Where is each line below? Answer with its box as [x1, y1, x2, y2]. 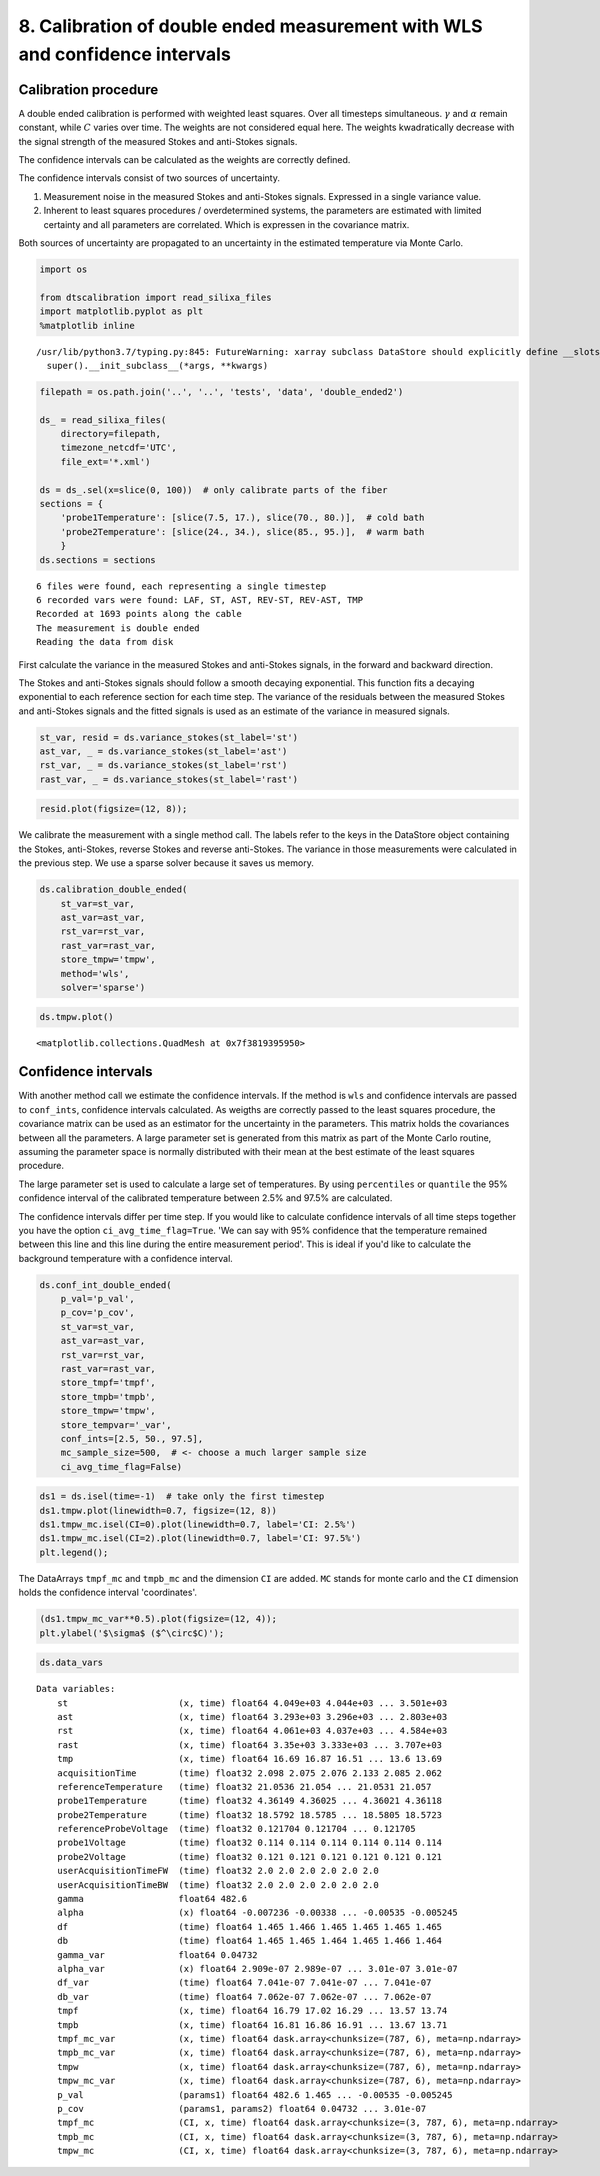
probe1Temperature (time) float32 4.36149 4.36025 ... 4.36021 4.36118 [56, 1795, 443, 1807]
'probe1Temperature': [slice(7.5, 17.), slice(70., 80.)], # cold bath [60, 512, 425, 524]
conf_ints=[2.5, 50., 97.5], [60, 1433, 204, 1444]
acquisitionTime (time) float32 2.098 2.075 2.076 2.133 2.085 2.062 [56, 1767, 443, 1779]
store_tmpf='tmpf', [60, 1377, 157, 1389]
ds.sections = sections [39, 554, 157, 565]
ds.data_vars [39, 1657, 104, 1669]
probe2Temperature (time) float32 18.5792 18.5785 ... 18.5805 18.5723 [56, 1809, 443, 1820]
